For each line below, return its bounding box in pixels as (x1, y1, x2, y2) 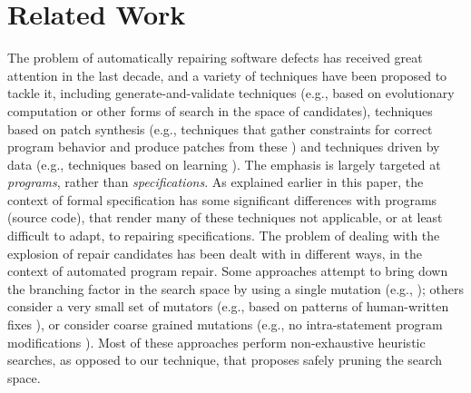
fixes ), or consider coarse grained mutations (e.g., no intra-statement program (7, 315, 443, 334)
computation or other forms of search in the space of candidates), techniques (7, 101, 433, 120)
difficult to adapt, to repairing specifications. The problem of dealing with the (7, 226, 440, 245)
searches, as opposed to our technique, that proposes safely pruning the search (7, 350, 443, 369)
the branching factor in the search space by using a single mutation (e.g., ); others (7, 279, 464, 298)
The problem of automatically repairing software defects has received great (7, 48, 423, 67)
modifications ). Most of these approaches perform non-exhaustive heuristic (7, 332, 426, 351)
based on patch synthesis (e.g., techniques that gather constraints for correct (7, 119, 433, 138)
